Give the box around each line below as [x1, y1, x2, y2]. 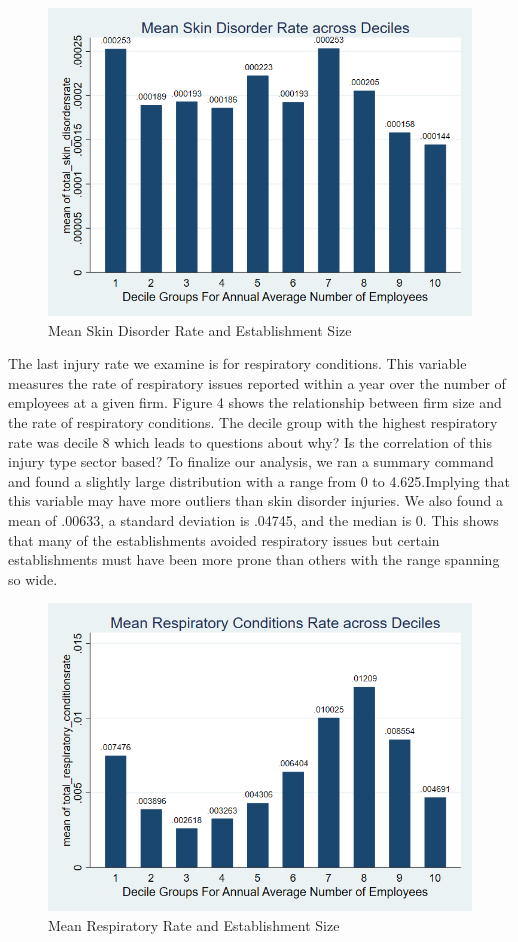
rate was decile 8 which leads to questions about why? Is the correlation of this [8, 431, 492, 452]
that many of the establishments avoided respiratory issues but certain [8, 529, 440, 550]
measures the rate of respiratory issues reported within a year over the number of [8, 372, 506, 393]
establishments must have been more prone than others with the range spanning [8, 549, 500, 570]
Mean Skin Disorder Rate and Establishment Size [48, 319, 352, 340]
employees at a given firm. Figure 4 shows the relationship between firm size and [8, 392, 502, 413]
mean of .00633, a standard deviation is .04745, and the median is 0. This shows [8, 509, 499, 530]
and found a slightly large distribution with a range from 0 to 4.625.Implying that [8, 470, 511, 491]
